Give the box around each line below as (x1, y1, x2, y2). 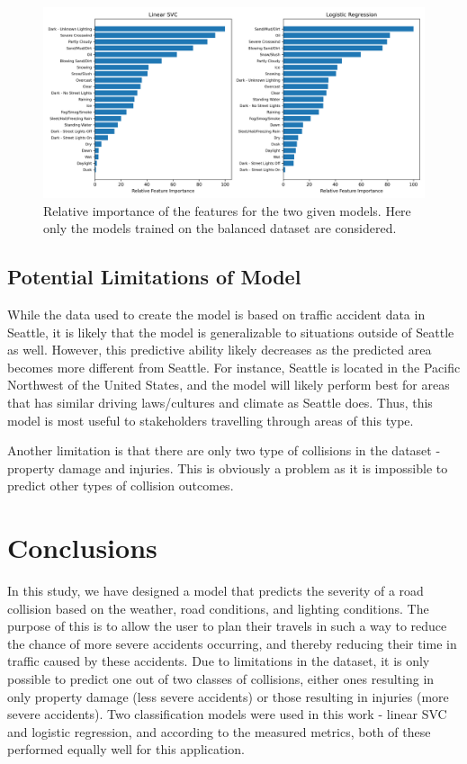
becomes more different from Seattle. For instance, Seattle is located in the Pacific (7, 357, 461, 376)
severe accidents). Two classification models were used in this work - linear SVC (7, 705, 447, 724)
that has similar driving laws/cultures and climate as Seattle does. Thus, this (7, 392, 433, 411)
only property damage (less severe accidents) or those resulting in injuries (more (7, 687, 449, 706)
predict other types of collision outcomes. (7, 476, 234, 495)
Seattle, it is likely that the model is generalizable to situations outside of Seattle (7, 322, 454, 341)
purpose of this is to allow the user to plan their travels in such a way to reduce (7, 616, 447, 635)
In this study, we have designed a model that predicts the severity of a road (7, 581, 424, 600)
